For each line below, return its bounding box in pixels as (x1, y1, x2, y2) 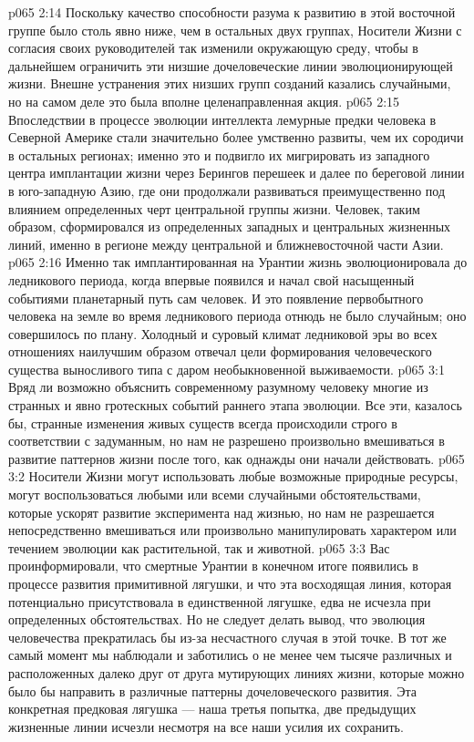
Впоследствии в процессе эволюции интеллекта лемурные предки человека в (8, 109, 437, 129)
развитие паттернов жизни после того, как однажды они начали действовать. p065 (8, 448, 465, 468)
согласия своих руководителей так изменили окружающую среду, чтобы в (8, 38, 418, 57)
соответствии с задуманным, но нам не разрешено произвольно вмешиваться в (8, 431, 445, 450)
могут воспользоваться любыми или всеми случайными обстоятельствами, (8, 485, 421, 504)
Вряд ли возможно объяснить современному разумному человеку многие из (8, 377, 428, 397)
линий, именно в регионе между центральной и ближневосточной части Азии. (8, 234, 444, 253)
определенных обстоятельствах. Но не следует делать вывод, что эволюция (8, 610, 426, 629)
